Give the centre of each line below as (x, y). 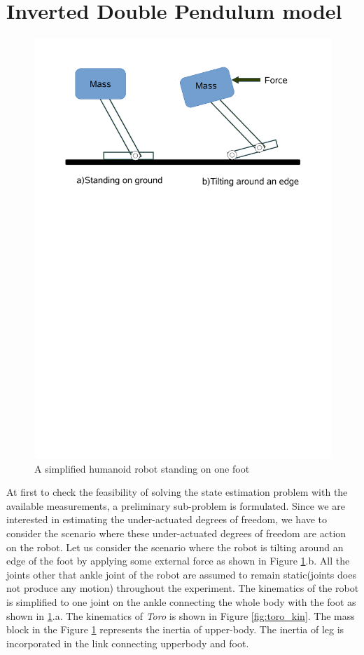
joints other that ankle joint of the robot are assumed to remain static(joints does (181, 574)
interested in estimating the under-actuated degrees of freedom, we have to (167, 519)
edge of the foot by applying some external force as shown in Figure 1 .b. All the (178, 561)
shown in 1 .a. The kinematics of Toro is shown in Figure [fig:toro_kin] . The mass (181, 615)
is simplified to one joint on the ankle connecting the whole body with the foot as (181, 601)
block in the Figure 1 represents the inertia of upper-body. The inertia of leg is (175, 629)
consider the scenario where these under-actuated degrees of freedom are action (176, 533)
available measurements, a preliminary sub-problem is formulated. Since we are (176, 505)
